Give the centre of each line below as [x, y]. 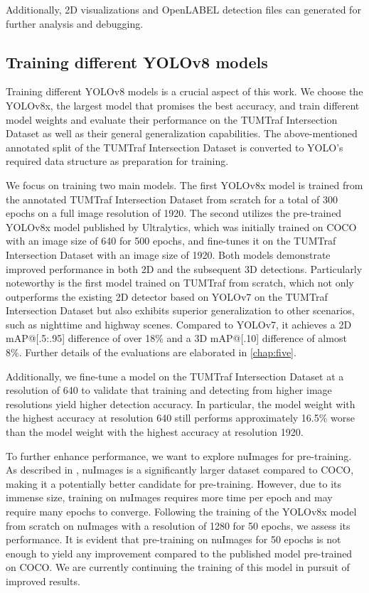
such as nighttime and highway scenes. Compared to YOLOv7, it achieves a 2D [179, 324]
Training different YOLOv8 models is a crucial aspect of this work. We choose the [184, 91]
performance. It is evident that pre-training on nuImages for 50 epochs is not [173, 539]
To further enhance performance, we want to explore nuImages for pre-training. [179, 455]
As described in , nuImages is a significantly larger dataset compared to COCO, [180, 470]
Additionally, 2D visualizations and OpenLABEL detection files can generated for [183, 9]
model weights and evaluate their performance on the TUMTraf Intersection [172, 119]
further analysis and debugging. [75, 23]
